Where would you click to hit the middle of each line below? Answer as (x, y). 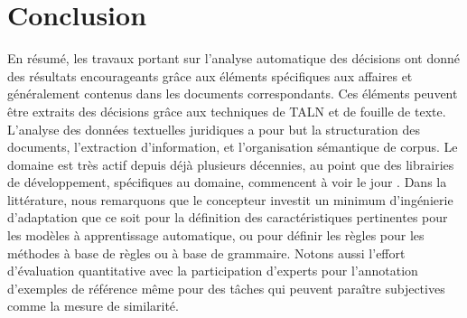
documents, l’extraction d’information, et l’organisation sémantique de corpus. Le (233, 147)
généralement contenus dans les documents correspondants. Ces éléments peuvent (233, 94)
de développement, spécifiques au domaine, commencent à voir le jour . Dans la (227, 182)
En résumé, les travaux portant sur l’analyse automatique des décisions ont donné (234, 58)
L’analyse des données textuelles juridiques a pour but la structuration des (214, 129)
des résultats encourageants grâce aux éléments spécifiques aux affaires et (210, 75)
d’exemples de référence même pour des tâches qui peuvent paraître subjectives (226, 288)
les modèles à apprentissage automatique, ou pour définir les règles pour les (216, 235)
